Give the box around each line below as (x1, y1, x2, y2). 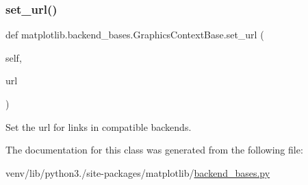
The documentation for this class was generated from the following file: (5, 143, 303, 157)
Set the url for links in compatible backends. (5, 119, 192, 134)
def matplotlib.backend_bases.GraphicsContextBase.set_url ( (5, 27, 264, 42)
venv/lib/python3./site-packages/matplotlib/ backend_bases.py (5, 165, 270, 180)
